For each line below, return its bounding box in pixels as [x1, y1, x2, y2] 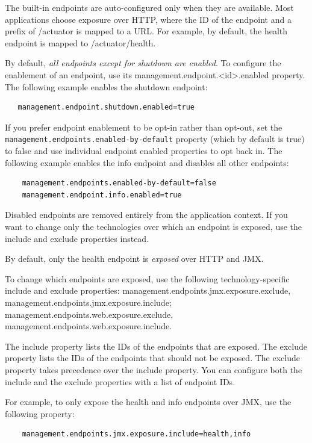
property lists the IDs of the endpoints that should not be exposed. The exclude [5, 352, 300, 364]
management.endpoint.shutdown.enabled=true [17, 103, 195, 112]
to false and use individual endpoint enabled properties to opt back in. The [5, 144, 282, 156]
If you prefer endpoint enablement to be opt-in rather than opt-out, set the [5, 120, 282, 133]
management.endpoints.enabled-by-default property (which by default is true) [5, 132, 305, 145]
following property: [5, 407, 75, 420]
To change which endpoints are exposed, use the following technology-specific [5, 272, 290, 285]
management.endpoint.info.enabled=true [22, 190, 182, 199]
